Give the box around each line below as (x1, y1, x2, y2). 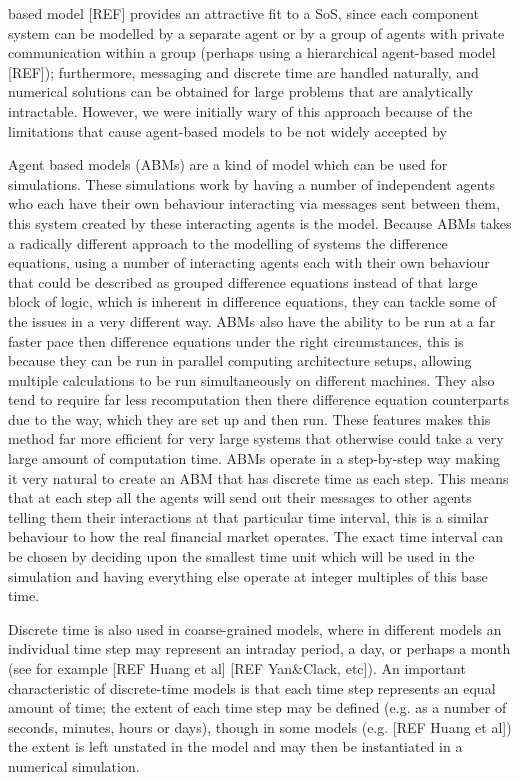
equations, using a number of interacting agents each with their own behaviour (8, 252, 490, 273)
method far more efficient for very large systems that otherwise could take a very (8, 428, 504, 449)
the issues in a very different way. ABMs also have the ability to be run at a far (8, 310, 496, 331)
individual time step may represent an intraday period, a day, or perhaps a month (8, 638, 511, 659)
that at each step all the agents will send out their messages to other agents (8, 487, 472, 508)
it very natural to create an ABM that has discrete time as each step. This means (8, 467, 509, 488)
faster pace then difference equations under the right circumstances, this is (8, 330, 464, 351)
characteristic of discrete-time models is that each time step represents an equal (8, 677, 496, 698)
